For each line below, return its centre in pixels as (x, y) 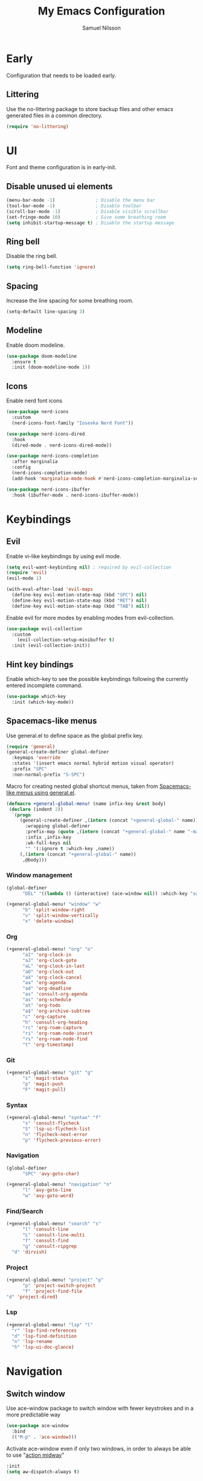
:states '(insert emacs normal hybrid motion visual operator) (93, 763)
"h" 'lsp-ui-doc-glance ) (43, 1347)
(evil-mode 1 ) (24, 578)
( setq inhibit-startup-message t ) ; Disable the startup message (90, 223)
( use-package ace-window (37, 1426)
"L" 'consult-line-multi (53, 1235)
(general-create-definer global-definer (58, 752)
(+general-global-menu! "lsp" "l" (50, 1325)
